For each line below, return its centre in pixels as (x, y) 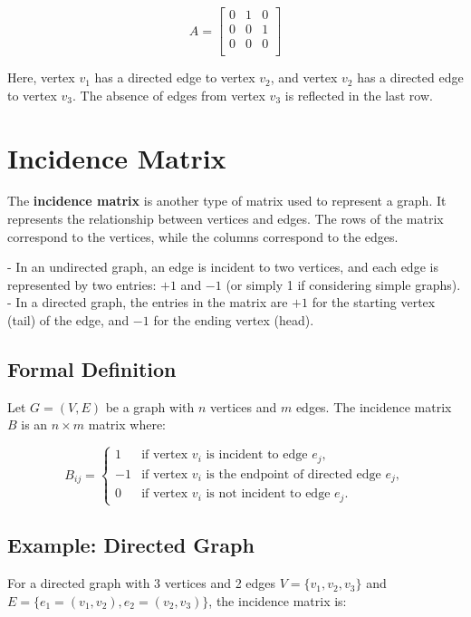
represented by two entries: (82, 284)
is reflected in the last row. (359, 95)
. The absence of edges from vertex (169, 95)
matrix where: (127, 424)
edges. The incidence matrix (374, 406)
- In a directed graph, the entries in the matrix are (148, 302)
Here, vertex (41, 77)
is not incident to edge (268, 494)
